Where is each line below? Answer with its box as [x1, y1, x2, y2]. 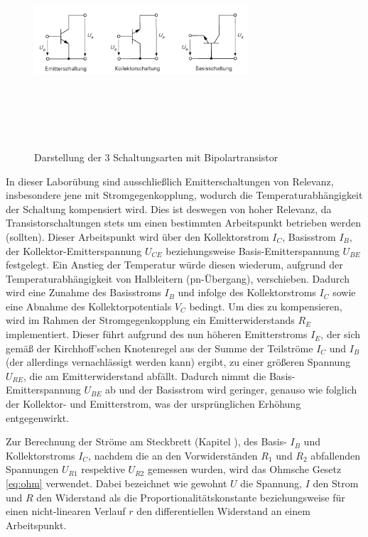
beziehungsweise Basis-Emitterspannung [166, 243, 340, 258]
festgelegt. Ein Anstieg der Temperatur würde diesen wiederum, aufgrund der [6, 257, 343, 272]
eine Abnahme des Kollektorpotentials [6, 298, 172, 313]
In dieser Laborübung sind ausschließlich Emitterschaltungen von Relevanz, [6, 173, 334, 188]
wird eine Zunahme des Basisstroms [6, 285, 161, 300]
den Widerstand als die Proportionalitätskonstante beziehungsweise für [36, 489, 345, 504]
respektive [81, 462, 125, 477]
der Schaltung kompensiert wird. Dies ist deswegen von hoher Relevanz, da [6, 201, 332, 216]
